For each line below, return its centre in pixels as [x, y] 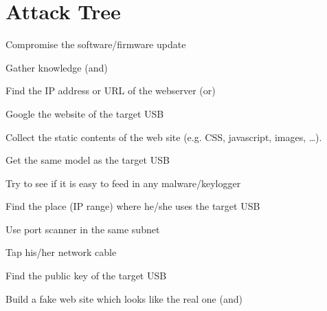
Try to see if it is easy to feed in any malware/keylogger [123, 183]
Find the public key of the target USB [86, 276]
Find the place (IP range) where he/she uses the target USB [133, 206]
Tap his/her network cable [61, 252]
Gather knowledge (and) [57, 67]
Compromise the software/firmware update [96, 44]
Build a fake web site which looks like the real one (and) [124, 298]
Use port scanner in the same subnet [83, 229]
